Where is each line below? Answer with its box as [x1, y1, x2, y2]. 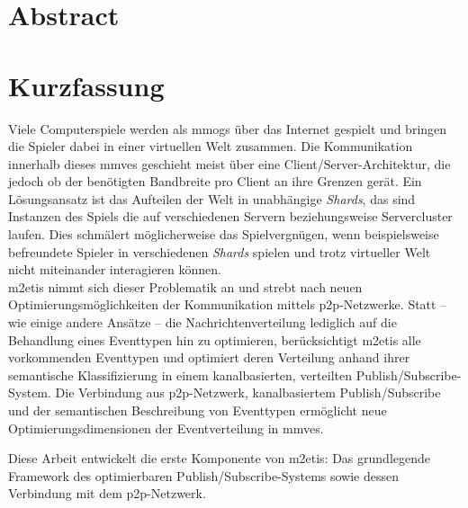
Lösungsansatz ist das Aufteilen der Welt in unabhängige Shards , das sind [8, 189, 416, 208]
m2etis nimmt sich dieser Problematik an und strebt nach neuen [8, 277, 363, 296]
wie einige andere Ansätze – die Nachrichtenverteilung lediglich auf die [8, 313, 397, 332]
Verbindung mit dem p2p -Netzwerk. [8, 484, 206, 503]
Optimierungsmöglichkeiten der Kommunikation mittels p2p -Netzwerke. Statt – [8, 295, 447, 314]
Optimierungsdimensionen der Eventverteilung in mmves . [8, 418, 324, 437]
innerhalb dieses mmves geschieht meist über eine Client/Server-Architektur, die [8, 154, 451, 173]
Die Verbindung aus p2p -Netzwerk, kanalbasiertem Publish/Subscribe [55, 383, 441, 402]
